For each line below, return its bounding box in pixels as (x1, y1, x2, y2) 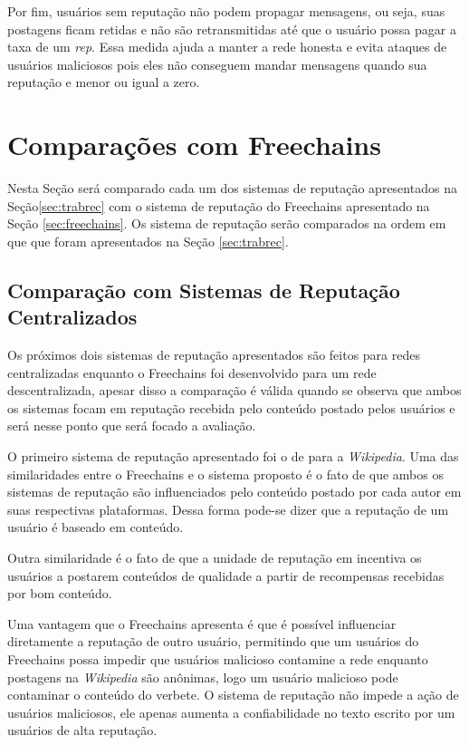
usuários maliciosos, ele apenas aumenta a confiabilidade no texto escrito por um (7, 702, 455, 721)
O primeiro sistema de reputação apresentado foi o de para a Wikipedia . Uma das (7, 447, 459, 466)
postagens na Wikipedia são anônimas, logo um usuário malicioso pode (7, 667, 398, 686)
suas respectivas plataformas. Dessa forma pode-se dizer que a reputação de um (7, 499, 449, 518)
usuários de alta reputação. (7, 721, 158, 740)
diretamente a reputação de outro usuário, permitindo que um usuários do (7, 632, 419, 651)
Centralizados (7, 303, 138, 331)
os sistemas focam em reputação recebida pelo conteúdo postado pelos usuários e (7, 398, 455, 417)
